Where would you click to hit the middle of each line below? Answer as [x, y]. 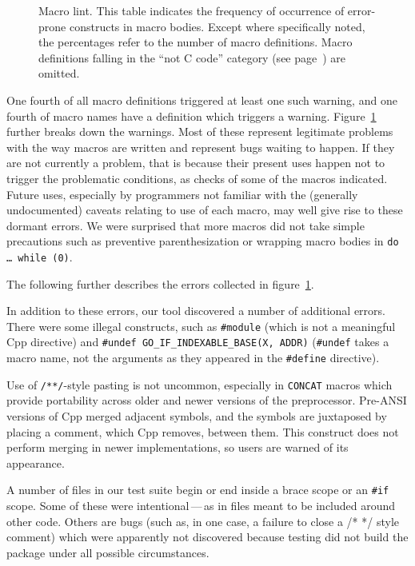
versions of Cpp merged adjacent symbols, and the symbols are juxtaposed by [197, 416]
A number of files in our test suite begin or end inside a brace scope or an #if [198, 490]
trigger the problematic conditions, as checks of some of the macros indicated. [197, 178]
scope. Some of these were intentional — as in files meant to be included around [201, 506]
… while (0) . [40, 256]
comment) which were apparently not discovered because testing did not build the [207, 537]
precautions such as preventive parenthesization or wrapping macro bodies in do [203, 241]
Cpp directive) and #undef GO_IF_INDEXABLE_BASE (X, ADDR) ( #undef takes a [198, 342]
